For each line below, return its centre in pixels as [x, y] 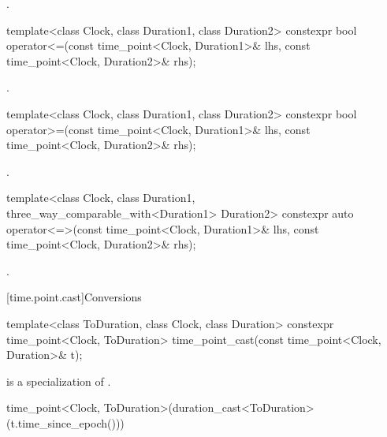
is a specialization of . [59, 381]
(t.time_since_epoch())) [65, 422]
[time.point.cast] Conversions [74, 297]
